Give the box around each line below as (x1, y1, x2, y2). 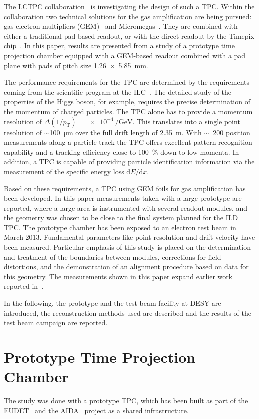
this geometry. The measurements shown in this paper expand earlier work (4, 271, 233, 281)
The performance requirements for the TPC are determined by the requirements (4, 77, 250, 87)
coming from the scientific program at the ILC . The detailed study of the (4, 86, 232, 97)
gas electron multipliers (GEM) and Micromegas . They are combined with (4, 21, 238, 31)
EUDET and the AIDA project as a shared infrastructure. (4, 405, 189, 415)
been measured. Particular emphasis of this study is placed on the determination (4, 242, 251, 252)
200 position (213, 127, 250, 137)
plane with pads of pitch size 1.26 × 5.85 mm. (4, 60, 148, 70)
